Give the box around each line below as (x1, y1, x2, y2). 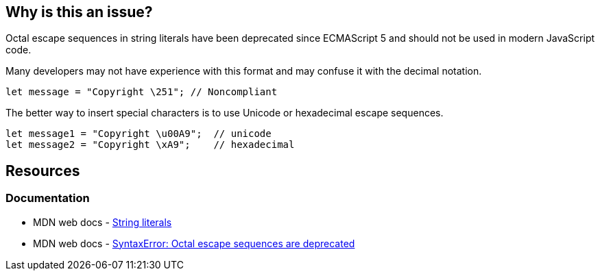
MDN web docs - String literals (33, 216, 172, 228)
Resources (5, 162, 80, 179)
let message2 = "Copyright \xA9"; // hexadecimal (5, 139, 295, 151)
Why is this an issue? (5, 3, 153, 21)
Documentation (5, 191, 90, 205)
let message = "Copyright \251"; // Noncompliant (5, 86, 278, 98)
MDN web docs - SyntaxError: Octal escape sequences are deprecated (33, 237, 355, 249)
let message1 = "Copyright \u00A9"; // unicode (5, 128, 272, 140)
